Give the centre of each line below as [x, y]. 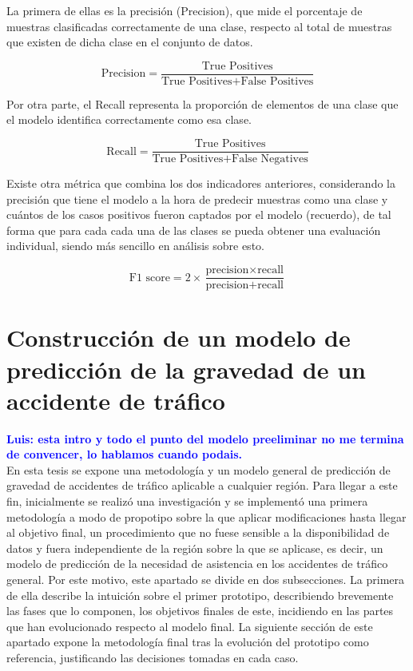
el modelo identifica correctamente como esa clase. [129, 119]
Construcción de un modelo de [179, 337]
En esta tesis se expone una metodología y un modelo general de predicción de [199, 469]
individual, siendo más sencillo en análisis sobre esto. [135, 246]
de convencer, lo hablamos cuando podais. [125, 454]
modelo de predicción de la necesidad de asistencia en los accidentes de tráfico [197, 564]
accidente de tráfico [116, 400]
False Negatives [270, 159]
